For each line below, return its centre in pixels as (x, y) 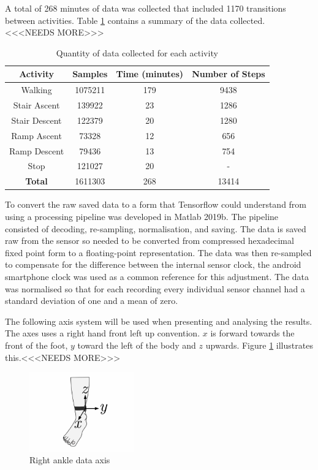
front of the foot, (36, 345)
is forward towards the (252, 333)
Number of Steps (229, 74)
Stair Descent (36, 120)
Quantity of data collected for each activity (137, 52)
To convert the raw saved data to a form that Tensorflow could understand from (156, 204)
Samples (90, 74)
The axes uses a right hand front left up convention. (103, 333)
